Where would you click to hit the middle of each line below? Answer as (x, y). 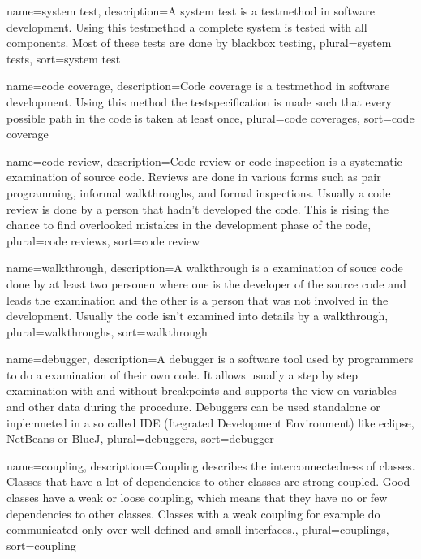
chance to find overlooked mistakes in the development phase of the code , (189, 225)
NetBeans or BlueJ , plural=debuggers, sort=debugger (140, 438)
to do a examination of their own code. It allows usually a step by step (183, 374)
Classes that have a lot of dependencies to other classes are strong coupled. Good (208, 481)
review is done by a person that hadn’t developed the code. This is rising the (198, 208)
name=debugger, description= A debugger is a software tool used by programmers (210, 359)
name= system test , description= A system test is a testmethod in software (191, 11)
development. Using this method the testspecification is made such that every (199, 101)
